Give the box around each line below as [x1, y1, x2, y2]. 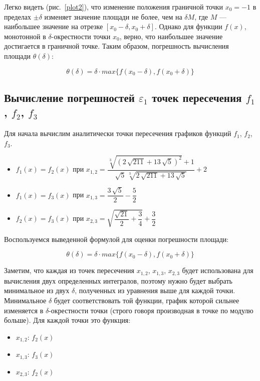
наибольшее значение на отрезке [4, 21, 103, 32]
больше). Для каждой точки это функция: [4, 315, 131, 325]
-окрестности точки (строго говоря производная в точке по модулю [49, 305, 253, 315]
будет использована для [182, 265, 253, 276]
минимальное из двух [4, 285, 70, 296]
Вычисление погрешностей [4, 89, 135, 105]
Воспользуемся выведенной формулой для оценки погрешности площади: [4, 233, 229, 244]
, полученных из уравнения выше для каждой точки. [75, 285, 235, 296]
